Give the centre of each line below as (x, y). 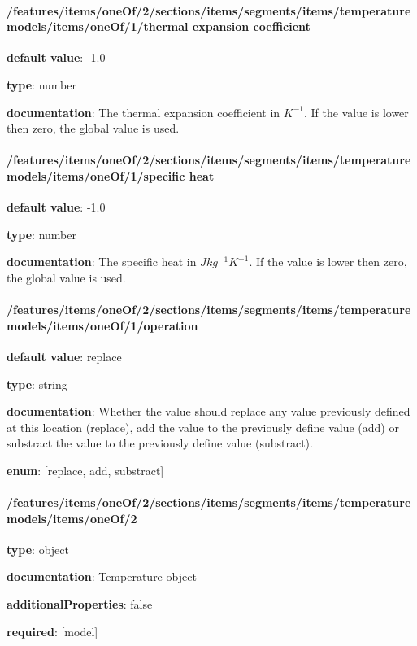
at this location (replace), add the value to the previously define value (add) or (203, 427)
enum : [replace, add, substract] (85, 470)
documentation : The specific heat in (102, 262)
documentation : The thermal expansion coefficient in (143, 112)
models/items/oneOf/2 (72, 518)
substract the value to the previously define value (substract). (160, 443)
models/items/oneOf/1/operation (102, 325)
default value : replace (64, 356)
